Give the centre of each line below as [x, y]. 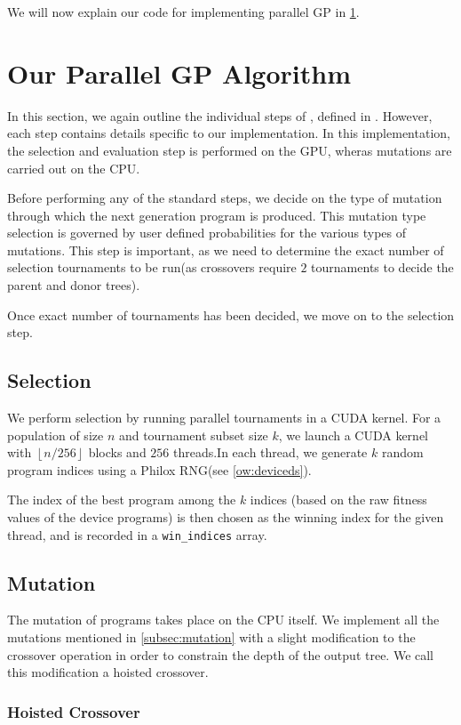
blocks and [117, 452]
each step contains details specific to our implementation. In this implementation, [229, 133]
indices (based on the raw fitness [338, 499]
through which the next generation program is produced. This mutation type [217, 215]
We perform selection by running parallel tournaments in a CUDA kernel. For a [224, 418]
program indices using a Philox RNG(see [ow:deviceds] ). [159, 469]
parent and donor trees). [74, 285]
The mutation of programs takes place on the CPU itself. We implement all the [223, 620]
